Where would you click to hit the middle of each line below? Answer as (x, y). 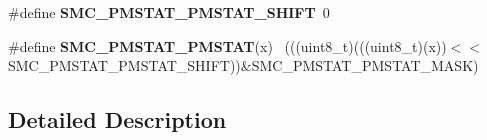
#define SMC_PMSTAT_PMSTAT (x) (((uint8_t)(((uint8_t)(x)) (227, 45)
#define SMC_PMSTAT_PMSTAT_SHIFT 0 (169, 12)
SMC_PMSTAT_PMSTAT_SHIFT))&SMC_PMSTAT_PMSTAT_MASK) (243, 65)
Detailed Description (117, 119)
